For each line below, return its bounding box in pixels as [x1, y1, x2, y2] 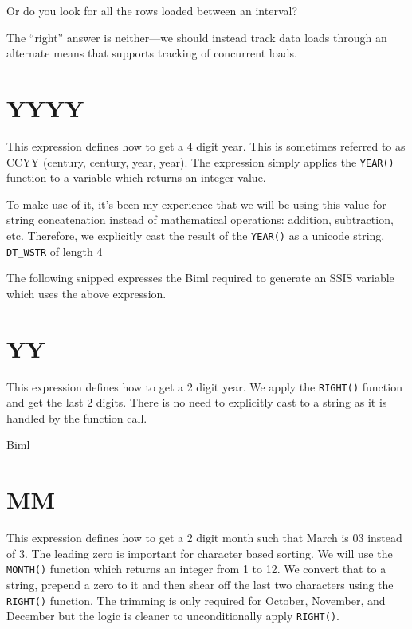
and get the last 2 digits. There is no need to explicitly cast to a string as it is [6, 394, 387, 411]
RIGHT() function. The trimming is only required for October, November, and [6, 592, 386, 608]
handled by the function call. [6, 409, 147, 426]
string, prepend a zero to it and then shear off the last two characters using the [6, 576, 394, 592]
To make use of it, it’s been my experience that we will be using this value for [6, 195, 386, 212]
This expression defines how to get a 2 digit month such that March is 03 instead [6, 529, 402, 546]
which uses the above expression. [6, 285, 167, 301]
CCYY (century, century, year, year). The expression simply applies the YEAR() [6, 153, 394, 170]
